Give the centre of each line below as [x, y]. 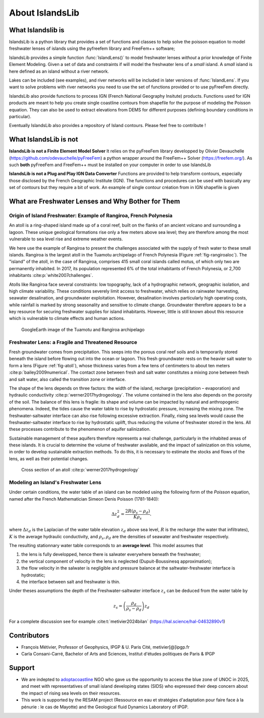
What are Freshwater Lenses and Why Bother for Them [95, 201]
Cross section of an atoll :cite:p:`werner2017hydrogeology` [80, 470]
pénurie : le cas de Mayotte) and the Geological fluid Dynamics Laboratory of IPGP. [105, 707]
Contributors [29, 635]
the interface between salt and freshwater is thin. [71, 582]
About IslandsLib [44, 13]
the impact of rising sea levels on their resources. [71, 693]
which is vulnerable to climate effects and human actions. [67, 318]
